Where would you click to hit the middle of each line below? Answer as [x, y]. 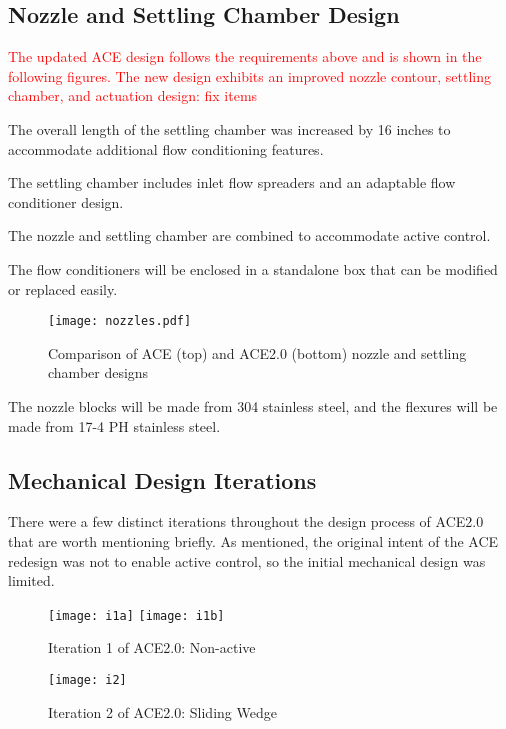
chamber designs [98, 372]
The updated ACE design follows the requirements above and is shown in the [245, 56]
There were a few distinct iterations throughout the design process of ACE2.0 [246, 521]
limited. [31, 580]
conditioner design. [66, 201]
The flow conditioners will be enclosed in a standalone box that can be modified [253, 268]
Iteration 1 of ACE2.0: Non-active [152, 647]
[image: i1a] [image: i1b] [136, 615]
